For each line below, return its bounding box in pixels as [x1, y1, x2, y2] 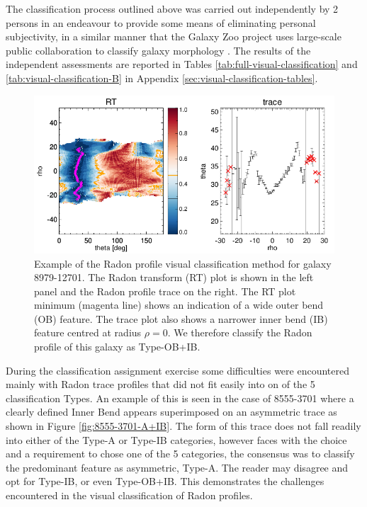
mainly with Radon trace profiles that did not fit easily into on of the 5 [6, 377, 315, 392]
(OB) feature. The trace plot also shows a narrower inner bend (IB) [34, 311, 328, 326]
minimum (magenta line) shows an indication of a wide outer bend [34, 297, 324, 312]
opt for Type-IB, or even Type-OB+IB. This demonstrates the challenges [6, 474, 324, 489]
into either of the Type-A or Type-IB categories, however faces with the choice [6, 432, 347, 447]
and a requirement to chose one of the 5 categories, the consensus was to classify [6, 446, 355, 461]
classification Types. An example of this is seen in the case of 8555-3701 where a [6, 390, 354, 405]
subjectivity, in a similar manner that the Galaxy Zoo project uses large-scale [6, 29, 341, 44]
